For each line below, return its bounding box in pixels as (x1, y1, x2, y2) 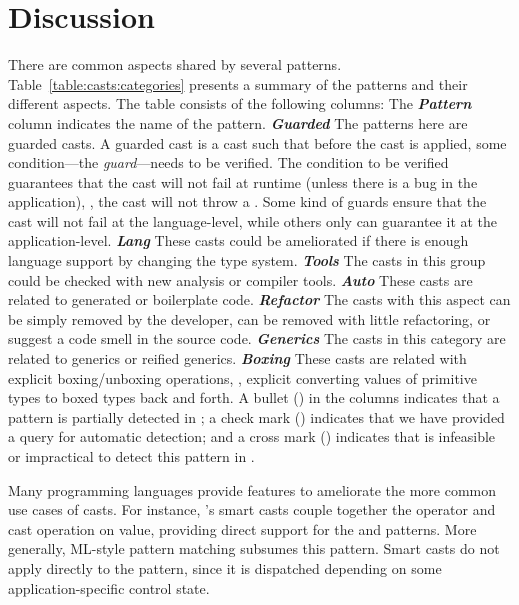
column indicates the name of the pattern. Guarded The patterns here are (8, 112, 468, 133)
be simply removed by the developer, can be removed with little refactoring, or (8, 308, 491, 329)
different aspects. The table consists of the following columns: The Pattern (8, 93, 472, 114)
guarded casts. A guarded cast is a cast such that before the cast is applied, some (8, 132, 507, 153)
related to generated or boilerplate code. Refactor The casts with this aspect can (8, 289, 511, 310)
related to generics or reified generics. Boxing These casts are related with (8, 348, 467, 369)
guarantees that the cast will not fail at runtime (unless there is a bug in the (8, 171, 478, 192)
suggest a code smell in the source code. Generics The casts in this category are (8, 328, 506, 349)
